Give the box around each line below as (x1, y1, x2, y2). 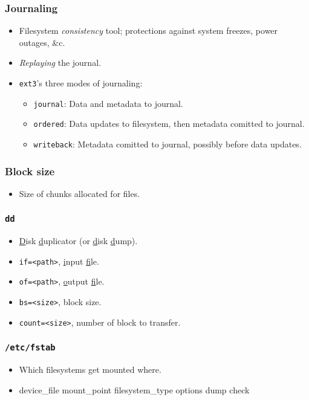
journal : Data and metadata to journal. (33, 97, 183, 109)
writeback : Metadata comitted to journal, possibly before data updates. (33, 137, 302, 150)
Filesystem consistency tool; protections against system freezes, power (19, 24, 278, 37)
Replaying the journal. (19, 56, 101, 69)
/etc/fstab (5, 343, 56, 353)
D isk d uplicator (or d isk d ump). (19, 234, 138, 247)
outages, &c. (19, 36, 65, 48)
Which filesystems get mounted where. (19, 363, 161, 376)
